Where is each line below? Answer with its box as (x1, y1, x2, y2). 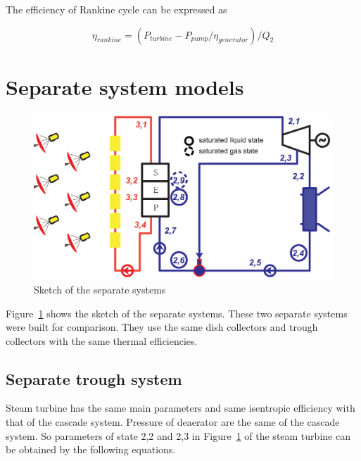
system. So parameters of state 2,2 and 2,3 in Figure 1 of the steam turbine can (6, 428, 350, 443)
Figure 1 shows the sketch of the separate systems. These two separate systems (6, 305, 348, 320)
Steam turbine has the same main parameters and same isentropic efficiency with (6, 400, 355, 415)
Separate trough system (6, 367, 182, 389)
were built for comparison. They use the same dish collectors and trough (6, 320, 318, 334)
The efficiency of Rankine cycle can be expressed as (6, 2, 227, 16)
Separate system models (6, 72, 244, 101)
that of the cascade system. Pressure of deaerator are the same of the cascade (6, 415, 340, 429)
